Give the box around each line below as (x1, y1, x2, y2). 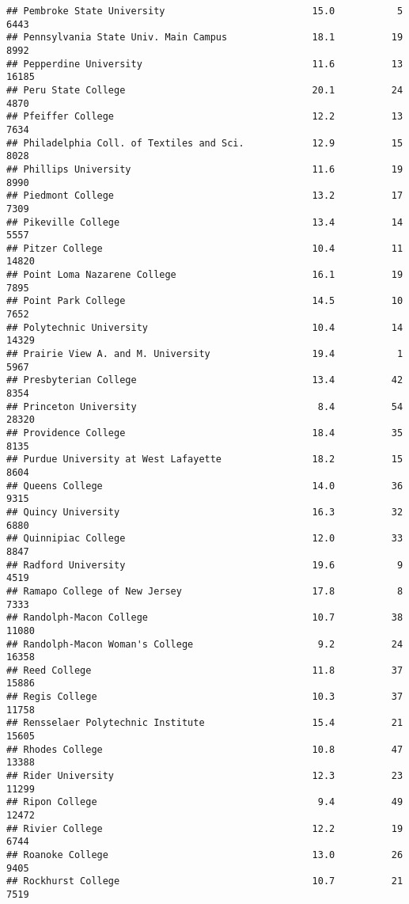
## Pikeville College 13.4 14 (6, 216, 403, 228)
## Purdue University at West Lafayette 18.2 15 (6, 454, 403, 465)
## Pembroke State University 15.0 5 (6, 6, 403, 17)
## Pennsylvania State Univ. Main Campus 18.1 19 (6, 32, 403, 44)
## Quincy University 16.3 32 (6, 506, 403, 518)
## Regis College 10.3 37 (6, 691, 403, 703)
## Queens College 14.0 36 (6, 480, 403, 492)
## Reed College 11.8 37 (6, 664, 403, 676)
